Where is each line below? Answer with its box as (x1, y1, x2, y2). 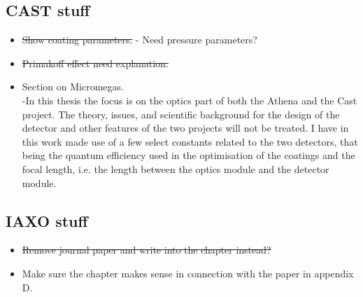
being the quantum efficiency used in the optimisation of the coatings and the (22, 148, 355, 163)
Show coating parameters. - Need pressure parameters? (22, 32, 257, 47)
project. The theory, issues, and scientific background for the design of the (22, 106, 340, 121)
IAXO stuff (6, 209, 88, 231)
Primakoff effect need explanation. (22, 55, 169, 70)
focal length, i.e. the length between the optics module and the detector (22, 161, 329, 176)
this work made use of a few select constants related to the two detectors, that (22, 134, 358, 148)
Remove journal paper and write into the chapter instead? (22, 242, 271, 257)
